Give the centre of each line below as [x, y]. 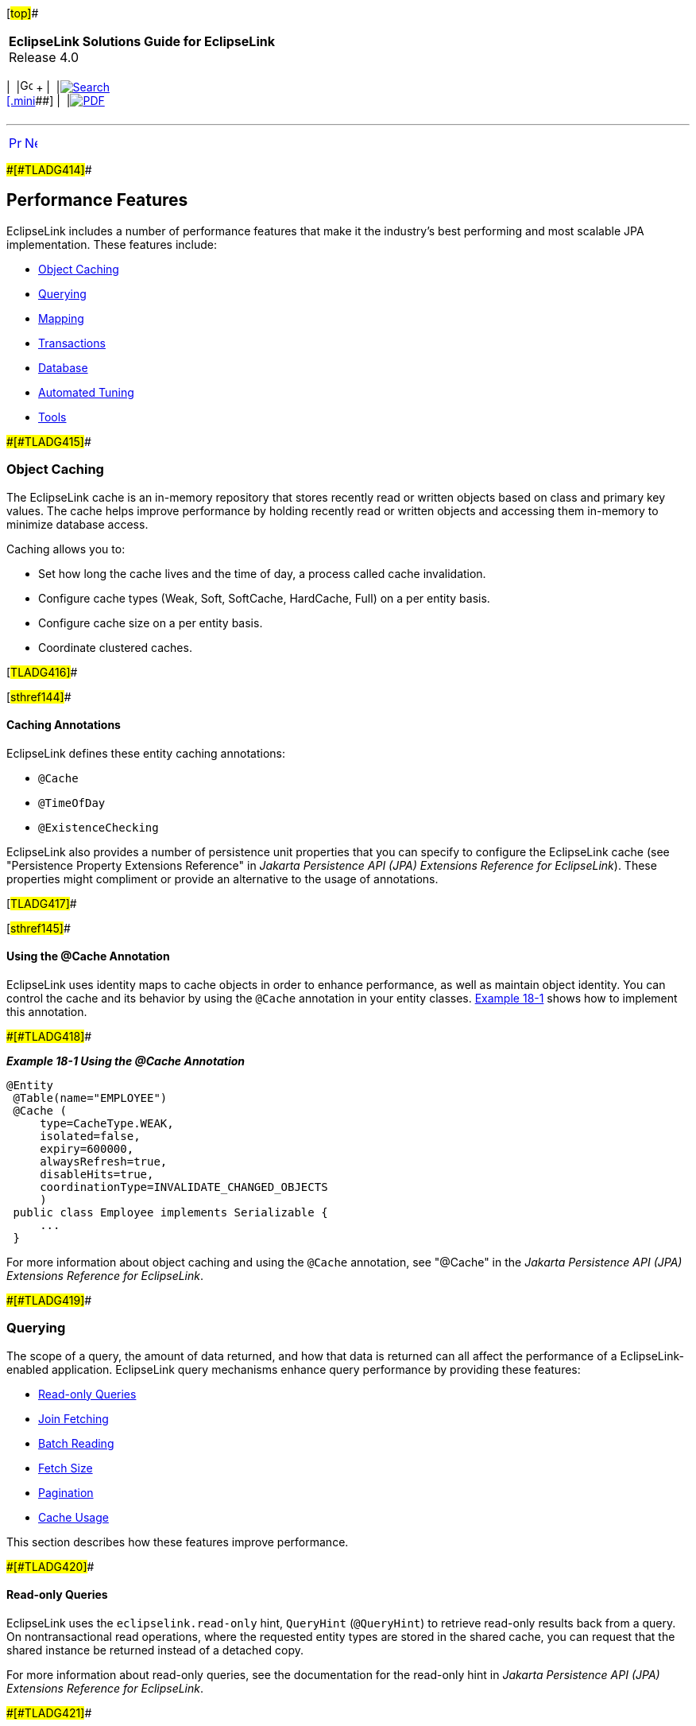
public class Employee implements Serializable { [170, 1213]
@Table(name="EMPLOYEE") [90, 1098]
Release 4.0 [44, 57]
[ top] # [23, 13]
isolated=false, [90, 1136]
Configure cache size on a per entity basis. [151, 623]
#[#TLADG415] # [49, 441]
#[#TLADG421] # [49, 1713]
